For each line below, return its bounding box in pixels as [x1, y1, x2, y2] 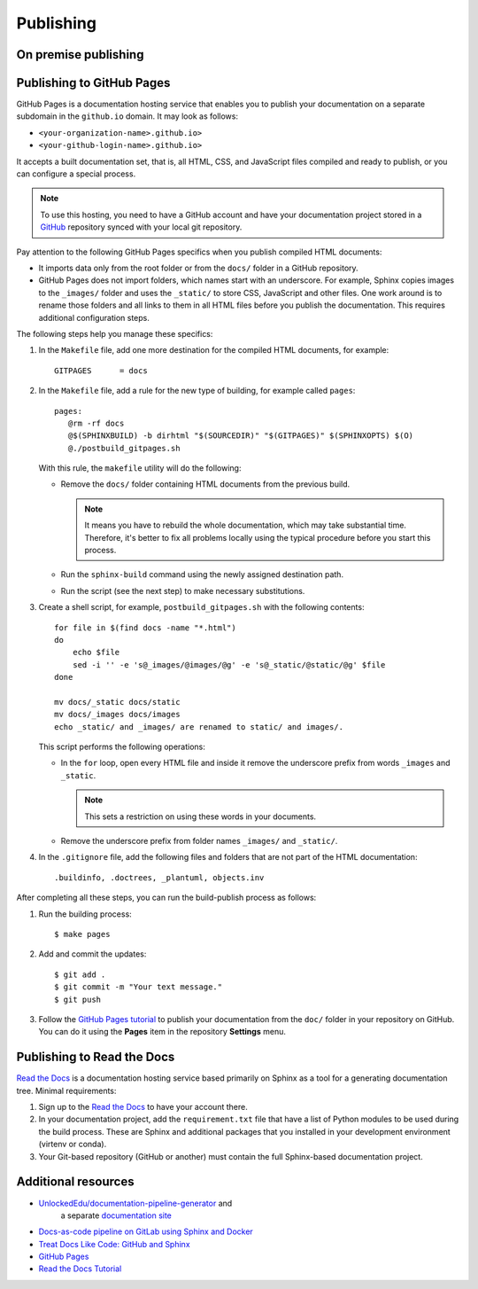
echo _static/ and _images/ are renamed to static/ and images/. [54, 722, 344, 731]
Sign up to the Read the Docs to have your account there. [38, 1102, 248, 1113]
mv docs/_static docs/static [54, 697, 181, 707]
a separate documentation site [60, 1210, 173, 1221]
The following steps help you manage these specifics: [16, 328, 213, 339]
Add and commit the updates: [38, 949, 147, 959]
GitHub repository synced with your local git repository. [40, 222, 243, 232]
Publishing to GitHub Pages [16, 75, 171, 90]
